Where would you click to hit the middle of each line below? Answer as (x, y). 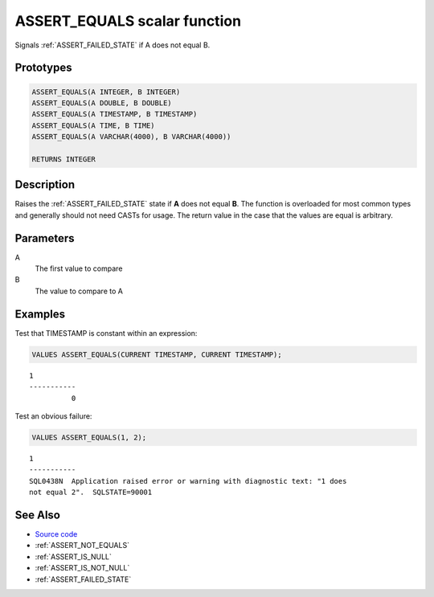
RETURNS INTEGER (64, 159)
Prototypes (43, 68)
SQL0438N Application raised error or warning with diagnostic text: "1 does (188, 481)
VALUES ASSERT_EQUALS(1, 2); (89, 437)
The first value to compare (79, 268)
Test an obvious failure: (53, 416)
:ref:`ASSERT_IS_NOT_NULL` (82, 568)
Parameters (45, 238)
